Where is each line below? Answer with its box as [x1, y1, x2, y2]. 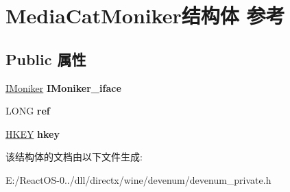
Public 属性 [5, 48, 86, 69]
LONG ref [5, 104, 50, 118]
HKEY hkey [5, 126, 60, 141]
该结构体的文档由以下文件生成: [5, 149, 143, 164]
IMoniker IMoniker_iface [5, 80, 121, 95]
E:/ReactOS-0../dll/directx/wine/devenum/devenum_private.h [5, 172, 271, 187]
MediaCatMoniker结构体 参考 [5, 1, 285, 29]
